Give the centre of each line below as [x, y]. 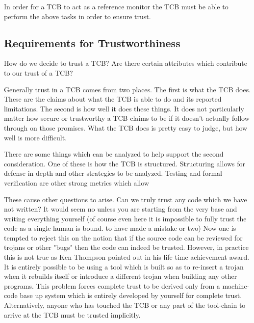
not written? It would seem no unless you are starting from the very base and [121, 209]
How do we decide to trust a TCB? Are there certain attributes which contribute [126, 63]
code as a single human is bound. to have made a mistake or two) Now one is [120, 228]
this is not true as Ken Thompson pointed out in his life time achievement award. [127, 257]
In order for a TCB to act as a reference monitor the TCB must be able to [116, 6]
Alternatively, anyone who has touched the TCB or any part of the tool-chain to [125, 305]
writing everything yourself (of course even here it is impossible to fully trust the [125, 218]
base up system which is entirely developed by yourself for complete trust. [131, 295]
